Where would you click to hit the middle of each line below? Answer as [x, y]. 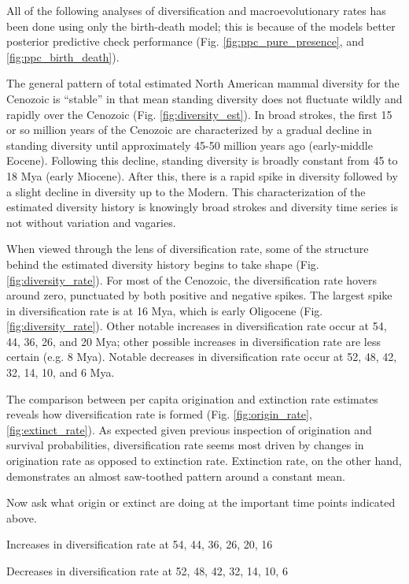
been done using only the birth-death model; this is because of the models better [201, 26]
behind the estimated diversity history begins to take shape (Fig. [163, 264]
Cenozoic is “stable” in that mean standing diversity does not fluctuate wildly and [204, 98]
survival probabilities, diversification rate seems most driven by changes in [185, 445]
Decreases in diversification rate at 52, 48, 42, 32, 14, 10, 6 [147, 571]
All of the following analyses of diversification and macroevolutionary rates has [196, 10]
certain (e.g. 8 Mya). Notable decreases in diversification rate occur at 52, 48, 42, [202, 357]
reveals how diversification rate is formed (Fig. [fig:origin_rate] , [159, 414]
